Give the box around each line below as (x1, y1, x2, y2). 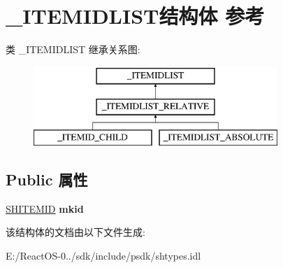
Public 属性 (6, 169, 88, 190)
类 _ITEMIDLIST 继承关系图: (6, 42, 140, 57)
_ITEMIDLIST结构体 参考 (6, 1, 265, 30)
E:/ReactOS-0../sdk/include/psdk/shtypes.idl (6, 248, 201, 263)
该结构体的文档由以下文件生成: (6, 225, 145, 239)
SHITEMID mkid (6, 201, 84, 216)
